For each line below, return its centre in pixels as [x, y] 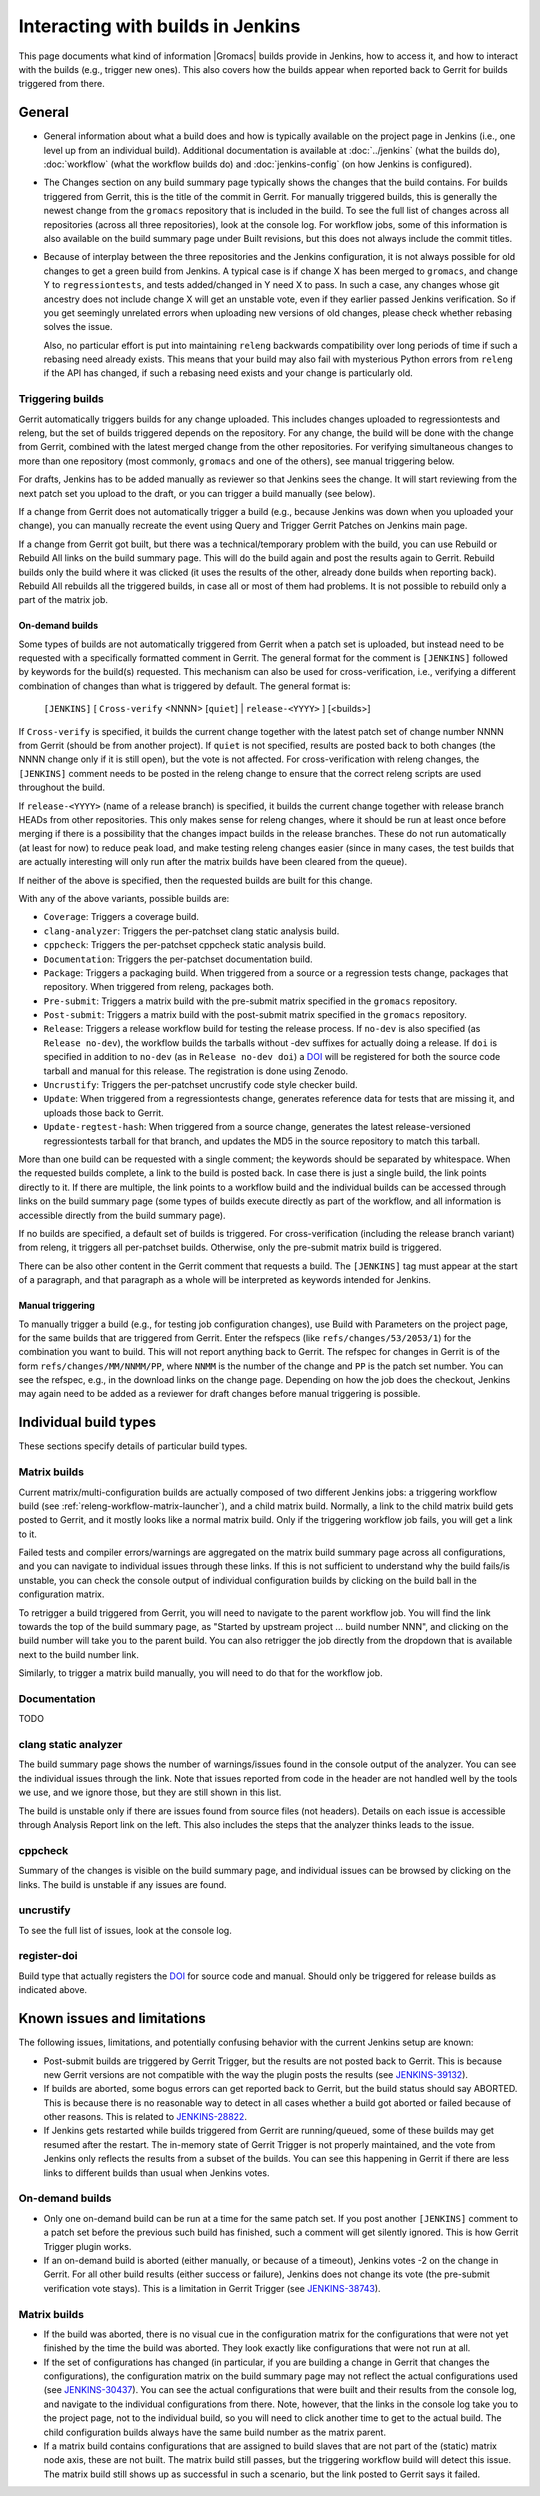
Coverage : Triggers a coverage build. [121, 917]
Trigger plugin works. [87, 2246]
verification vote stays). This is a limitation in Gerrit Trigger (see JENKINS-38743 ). [212, 2288]
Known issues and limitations [112, 2018]
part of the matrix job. [63, 600]
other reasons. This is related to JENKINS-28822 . [145, 2117]
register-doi [48, 1956]
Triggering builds [61, 399]
